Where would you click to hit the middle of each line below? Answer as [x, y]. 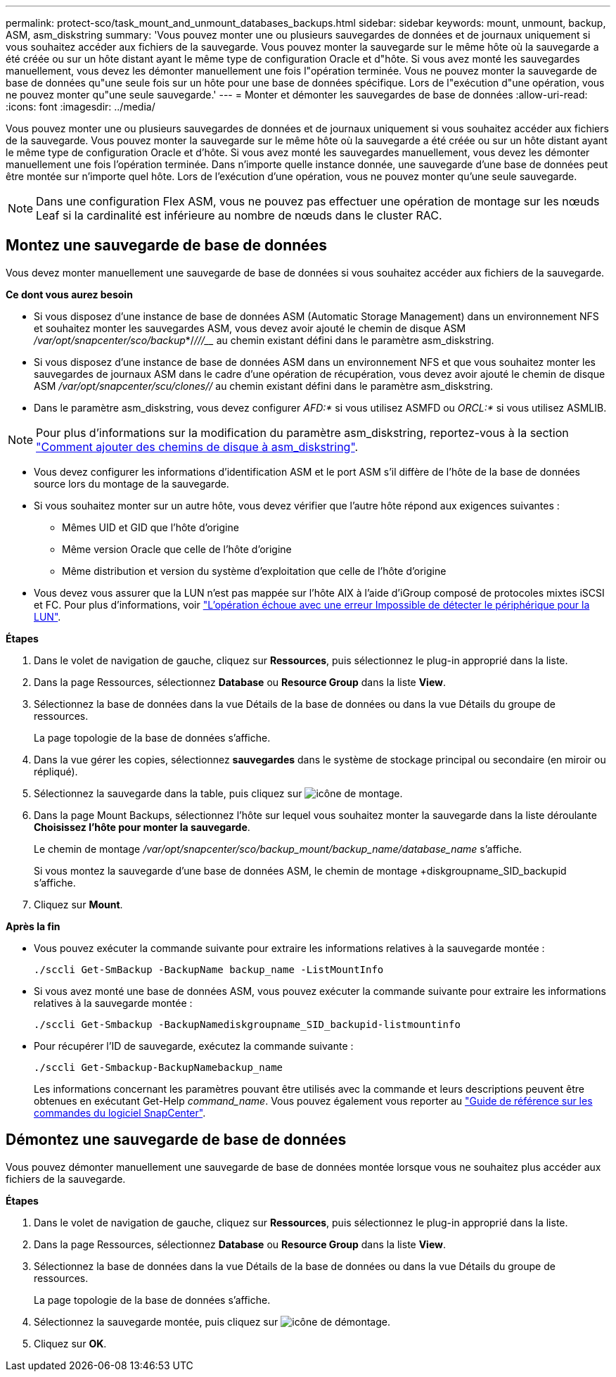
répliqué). [56, 771]
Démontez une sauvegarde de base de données [176, 1140]
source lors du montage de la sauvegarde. [131, 483]
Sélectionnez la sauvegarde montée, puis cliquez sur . [212, 1321]
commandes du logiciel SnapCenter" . [120, 1112]
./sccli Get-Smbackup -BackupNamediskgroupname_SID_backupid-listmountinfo [247, 1024]
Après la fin [33, 926]
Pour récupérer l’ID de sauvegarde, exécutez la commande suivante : [194, 1046]
